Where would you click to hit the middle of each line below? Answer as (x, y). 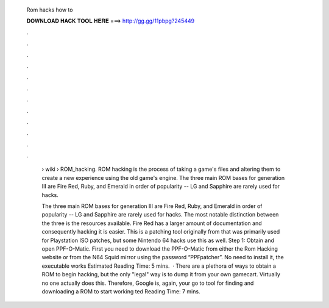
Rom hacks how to (50, 10)
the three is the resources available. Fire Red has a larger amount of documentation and (152, 223)
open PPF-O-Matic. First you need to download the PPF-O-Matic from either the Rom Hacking (160, 249)
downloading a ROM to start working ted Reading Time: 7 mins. (121, 291)
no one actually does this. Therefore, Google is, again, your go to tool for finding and (148, 283)
